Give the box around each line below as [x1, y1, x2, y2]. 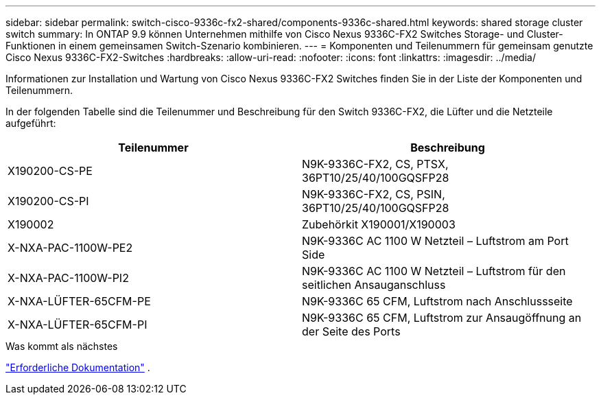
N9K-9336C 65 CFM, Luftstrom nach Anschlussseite [302, 294, 573, 308]
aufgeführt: [5, 117, 56, 129]
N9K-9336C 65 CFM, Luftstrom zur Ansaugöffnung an [302, 311, 582, 325]
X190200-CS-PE [8, 164, 93, 178]
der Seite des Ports [302, 325, 401, 338]
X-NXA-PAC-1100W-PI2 [8, 271, 129, 285]
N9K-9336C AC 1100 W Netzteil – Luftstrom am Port [302, 234, 569, 248]
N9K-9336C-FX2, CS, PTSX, [302, 157, 449, 171]
